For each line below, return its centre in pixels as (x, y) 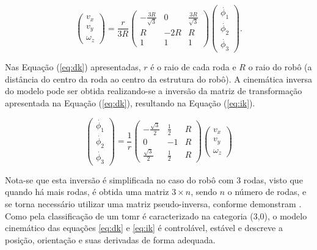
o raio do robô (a (280, 67)
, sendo (204, 192)
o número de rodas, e (267, 192)
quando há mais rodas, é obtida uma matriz (87, 192)
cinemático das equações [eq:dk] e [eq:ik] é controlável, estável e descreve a (144, 228)
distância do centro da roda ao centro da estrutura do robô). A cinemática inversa (158, 79)
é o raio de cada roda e (193, 67)
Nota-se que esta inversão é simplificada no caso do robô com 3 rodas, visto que (154, 179)
